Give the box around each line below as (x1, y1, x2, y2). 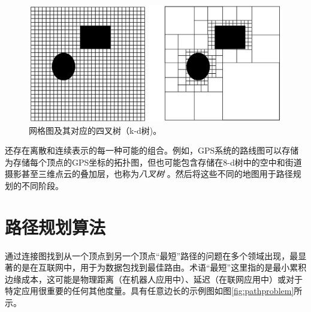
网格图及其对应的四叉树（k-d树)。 (29, 124, 162, 136)
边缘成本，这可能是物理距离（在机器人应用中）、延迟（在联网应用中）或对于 (5, 272, 303, 285)
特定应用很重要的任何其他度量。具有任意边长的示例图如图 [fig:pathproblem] (5, 284, 294, 297)
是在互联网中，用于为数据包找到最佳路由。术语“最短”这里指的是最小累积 (21, 261, 307, 274)
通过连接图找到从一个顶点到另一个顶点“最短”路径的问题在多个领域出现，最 (5, 249, 298, 262)
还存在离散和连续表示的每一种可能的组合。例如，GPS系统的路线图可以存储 (5, 144, 299, 157)
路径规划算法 (5, 214, 106, 239)
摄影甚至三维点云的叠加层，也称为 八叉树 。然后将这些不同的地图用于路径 (5, 167, 293, 180)
